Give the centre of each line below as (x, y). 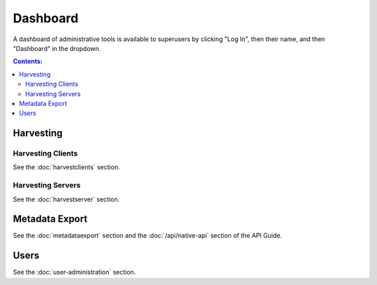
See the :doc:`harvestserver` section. (66, 199)
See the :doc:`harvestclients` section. (66, 167)
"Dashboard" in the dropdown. (57, 48)
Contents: (28, 61)
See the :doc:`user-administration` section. (74, 272)
